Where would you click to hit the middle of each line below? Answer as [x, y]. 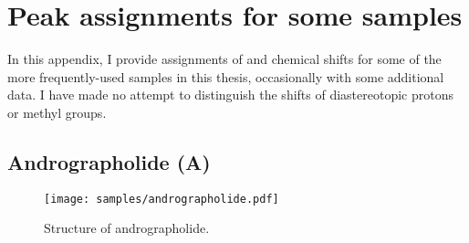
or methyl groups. [57, 112]
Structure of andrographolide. [127, 228]
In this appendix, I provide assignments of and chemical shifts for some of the [224, 59]
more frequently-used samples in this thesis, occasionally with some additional [226, 76]
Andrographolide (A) [109, 161]
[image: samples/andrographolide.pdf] [162, 199]
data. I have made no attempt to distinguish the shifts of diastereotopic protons [230, 95]
